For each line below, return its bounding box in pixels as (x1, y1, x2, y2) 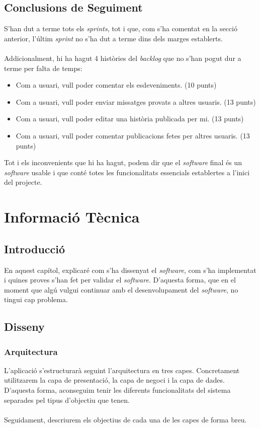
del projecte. (4, 177, 42, 187)
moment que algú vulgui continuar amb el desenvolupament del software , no (4, 284, 238, 295)
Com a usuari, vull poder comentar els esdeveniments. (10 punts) (16, 80, 217, 90)
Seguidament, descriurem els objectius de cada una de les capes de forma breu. (4, 414, 247, 424)
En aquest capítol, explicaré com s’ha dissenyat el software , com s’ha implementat (4, 264, 256, 275)
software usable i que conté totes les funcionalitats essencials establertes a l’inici (4, 167, 250, 177)
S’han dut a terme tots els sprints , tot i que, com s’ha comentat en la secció (4, 23, 237, 34)
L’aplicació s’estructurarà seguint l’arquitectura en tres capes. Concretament (4, 365, 240, 375)
